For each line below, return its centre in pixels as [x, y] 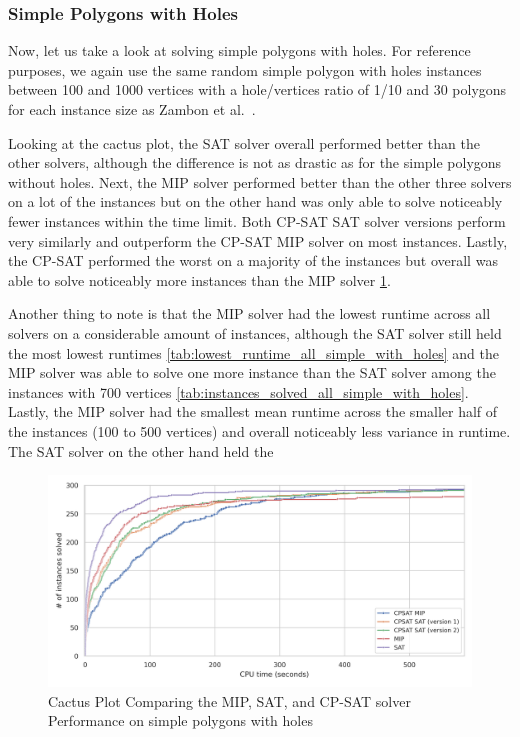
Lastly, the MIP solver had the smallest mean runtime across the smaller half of [253, 411]
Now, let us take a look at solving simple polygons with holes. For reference [239, 50]
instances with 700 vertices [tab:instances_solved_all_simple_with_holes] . [238, 391]
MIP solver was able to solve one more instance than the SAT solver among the [252, 372]
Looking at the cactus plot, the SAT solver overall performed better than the [244, 142]
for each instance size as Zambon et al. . [132, 109]
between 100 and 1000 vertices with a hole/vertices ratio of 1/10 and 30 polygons [257, 89]
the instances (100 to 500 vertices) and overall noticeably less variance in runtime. [259, 430]
